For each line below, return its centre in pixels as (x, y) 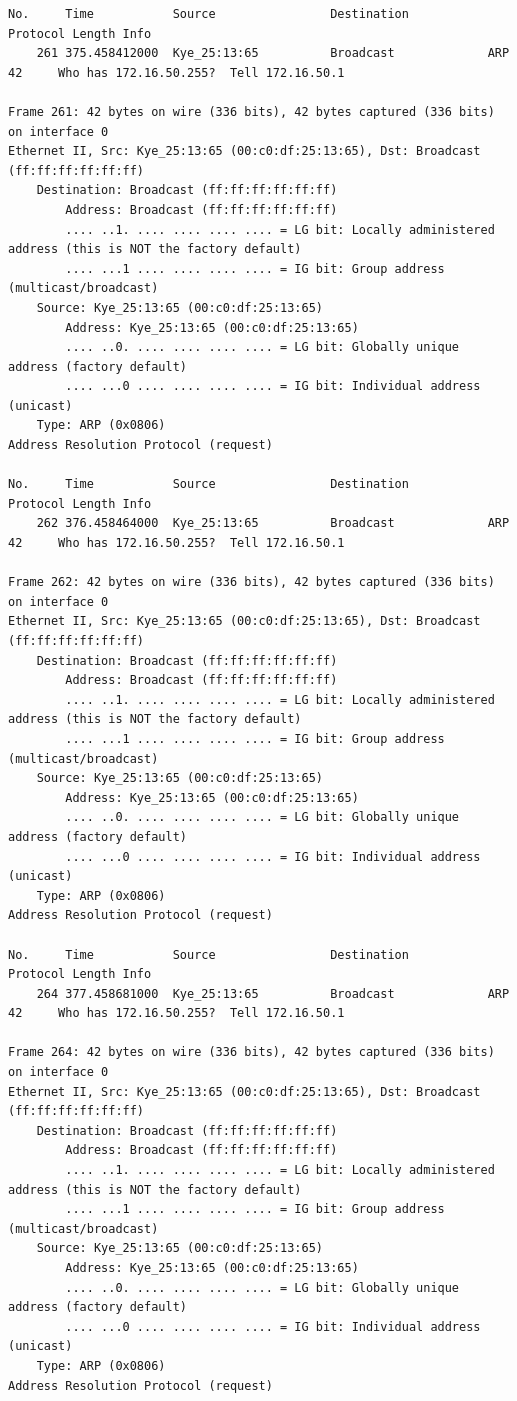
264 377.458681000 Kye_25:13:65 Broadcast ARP (273, 993)
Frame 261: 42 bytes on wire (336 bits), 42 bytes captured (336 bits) (251, 111)
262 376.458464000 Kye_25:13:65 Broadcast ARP (273, 523)
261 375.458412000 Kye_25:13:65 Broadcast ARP (273, 53)
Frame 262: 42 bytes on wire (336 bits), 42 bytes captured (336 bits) (251, 582)
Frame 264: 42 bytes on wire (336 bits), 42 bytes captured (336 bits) (251, 1052)
